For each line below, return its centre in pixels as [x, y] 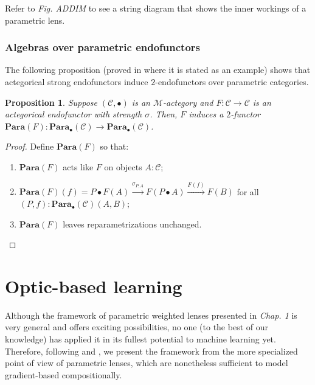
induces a [206, 114]
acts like [78, 166]
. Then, [164, 114]
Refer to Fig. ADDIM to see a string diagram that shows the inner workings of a [156, 8]
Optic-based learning [94, 286]
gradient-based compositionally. [64, 374]
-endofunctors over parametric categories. [232, 82]
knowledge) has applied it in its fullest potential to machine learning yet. [140, 339]
